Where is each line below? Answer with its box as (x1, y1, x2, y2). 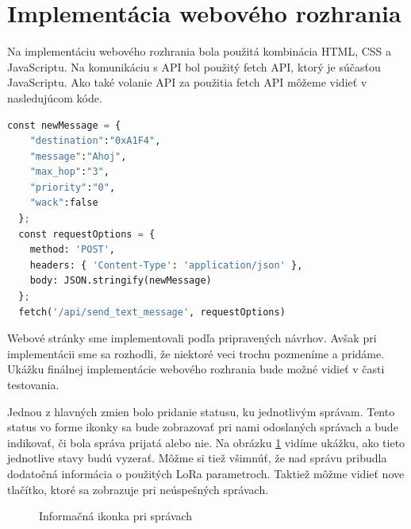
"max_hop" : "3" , (29, 166, 109, 178)
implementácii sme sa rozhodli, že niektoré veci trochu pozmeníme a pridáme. (7, 345, 385, 361)
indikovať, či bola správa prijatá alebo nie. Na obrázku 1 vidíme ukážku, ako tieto (7, 434, 405, 450)
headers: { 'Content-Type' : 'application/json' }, (29, 259, 303, 271)
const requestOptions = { (18, 228, 156, 240)
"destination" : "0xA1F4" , (29, 135, 161, 147)
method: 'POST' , (29, 244, 116, 256)
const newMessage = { (7, 119, 121, 131)
